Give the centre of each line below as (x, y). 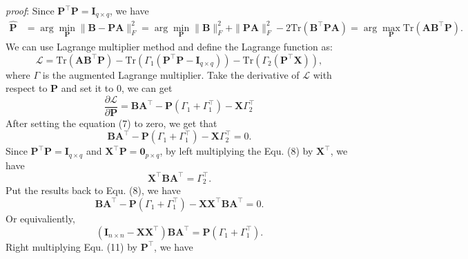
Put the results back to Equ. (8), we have (93, 190)
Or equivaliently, (40, 218)
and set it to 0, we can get (117, 88)
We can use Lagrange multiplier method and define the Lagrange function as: (169, 46)
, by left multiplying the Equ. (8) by (236, 151)
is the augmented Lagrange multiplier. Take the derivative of (171, 74)
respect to (27, 88)
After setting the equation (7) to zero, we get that (111, 123)
